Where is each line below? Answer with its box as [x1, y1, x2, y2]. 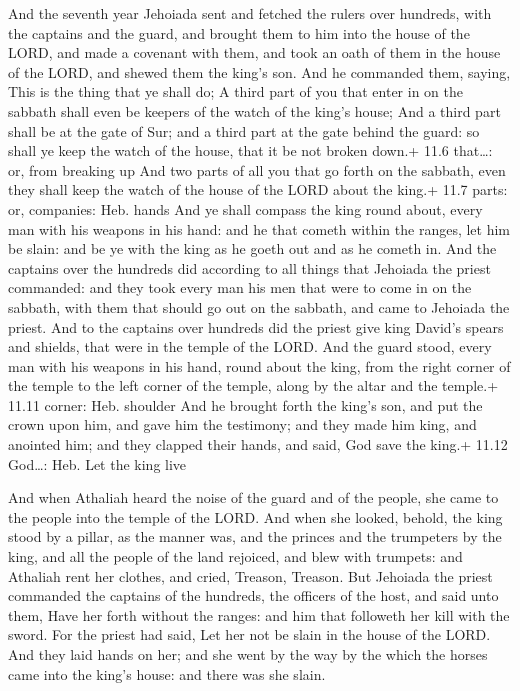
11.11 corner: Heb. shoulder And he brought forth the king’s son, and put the [8, 394, 483, 415]
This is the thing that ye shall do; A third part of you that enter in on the [8, 81, 463, 102]
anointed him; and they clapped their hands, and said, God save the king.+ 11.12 [8, 434, 508, 455]
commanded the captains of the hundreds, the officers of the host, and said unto [8, 585, 499, 606]
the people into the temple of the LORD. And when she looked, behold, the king [8, 506, 503, 527]
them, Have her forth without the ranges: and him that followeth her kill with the [8, 604, 510, 625]
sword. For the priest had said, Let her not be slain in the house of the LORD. [8, 624, 491, 645]
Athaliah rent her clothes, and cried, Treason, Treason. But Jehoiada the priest [8, 565, 493, 586]
